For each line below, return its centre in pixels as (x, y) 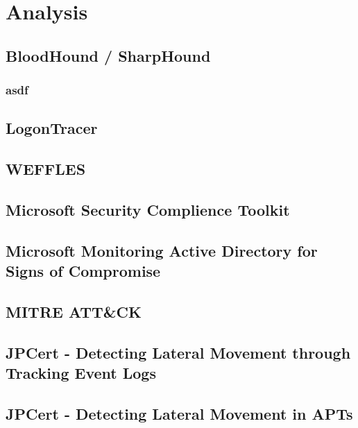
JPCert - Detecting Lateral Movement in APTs (179, 413)
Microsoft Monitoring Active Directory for (162, 250)
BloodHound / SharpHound (108, 55)
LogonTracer (52, 128)
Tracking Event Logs (81, 373)
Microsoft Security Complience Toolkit (148, 209)
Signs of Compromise (83, 271)
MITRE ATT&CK (74, 311)
